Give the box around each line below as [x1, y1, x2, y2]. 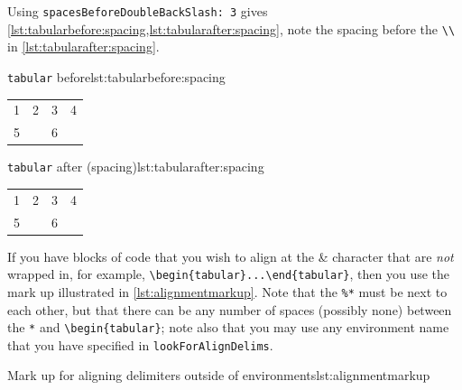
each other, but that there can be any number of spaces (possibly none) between [7, 300, 452, 319]
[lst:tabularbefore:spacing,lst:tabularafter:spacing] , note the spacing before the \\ [7, 19, 456, 38]
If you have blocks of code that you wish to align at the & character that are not [7, 246, 454, 265]
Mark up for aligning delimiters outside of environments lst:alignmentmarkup [7, 366, 430, 385]
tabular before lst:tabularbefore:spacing [7, 67, 226, 86]
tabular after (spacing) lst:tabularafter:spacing [7, 157, 264, 176]
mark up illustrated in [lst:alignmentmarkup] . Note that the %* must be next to [7, 282, 448, 301]
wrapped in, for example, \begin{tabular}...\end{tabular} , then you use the [7, 265, 450, 283]
